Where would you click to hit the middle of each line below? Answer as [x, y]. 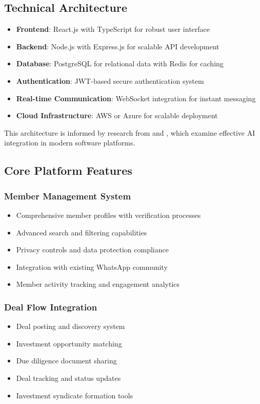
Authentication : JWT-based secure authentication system [110, 80]
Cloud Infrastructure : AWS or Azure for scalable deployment [117, 115]
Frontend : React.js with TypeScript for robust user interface [113, 29]
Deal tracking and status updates [68, 378]
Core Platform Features [68, 170]
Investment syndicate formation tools [75, 395]
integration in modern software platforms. [70, 143]
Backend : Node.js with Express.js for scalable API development [118, 46]
